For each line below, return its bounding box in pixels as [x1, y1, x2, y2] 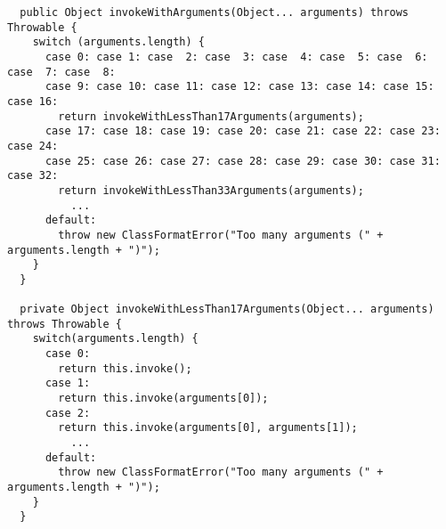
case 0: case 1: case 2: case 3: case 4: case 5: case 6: [45, 50, 428, 63]
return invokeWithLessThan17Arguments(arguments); [58, 110, 364, 123]
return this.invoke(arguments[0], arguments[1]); [58, 421, 358, 435]
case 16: [7, 94, 59, 108]
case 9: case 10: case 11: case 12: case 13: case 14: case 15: [45, 80, 434, 94]
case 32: [7, 169, 59, 183]
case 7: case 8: [7, 65, 116, 78]
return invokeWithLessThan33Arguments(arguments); [58, 183, 364, 197]
